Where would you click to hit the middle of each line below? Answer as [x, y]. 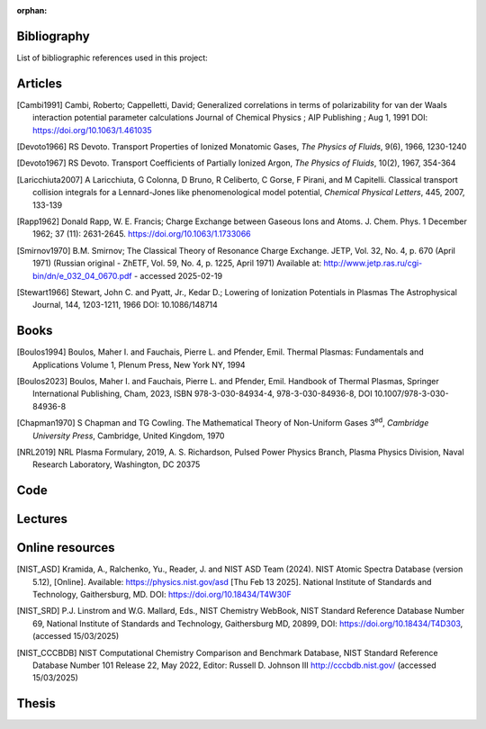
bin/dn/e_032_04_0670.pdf [82, 275]
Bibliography [53, 36]
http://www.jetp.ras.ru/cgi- [373, 263]
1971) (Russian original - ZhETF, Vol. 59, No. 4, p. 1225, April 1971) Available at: [177, 263]
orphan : [32, 10]
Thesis [36, 703]
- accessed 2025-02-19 [178, 275]
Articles [40, 83]
